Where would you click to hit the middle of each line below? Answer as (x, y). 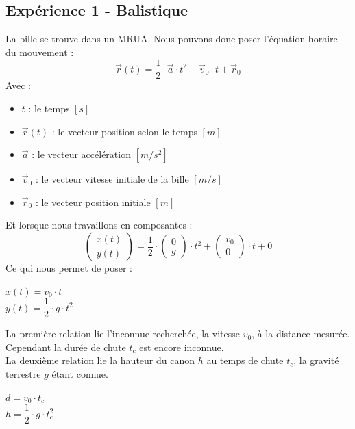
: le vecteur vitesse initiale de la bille (112, 179)
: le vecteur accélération (81, 154)
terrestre (23, 374)
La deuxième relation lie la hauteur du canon (100, 360)
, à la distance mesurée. (301, 334)
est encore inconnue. (182, 347)
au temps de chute (245, 360)
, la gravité (316, 360)
